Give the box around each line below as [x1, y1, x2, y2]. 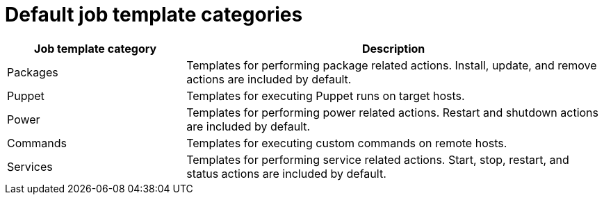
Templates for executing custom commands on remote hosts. [186, 135, 507, 150]
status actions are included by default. [186, 166, 386, 181]
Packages [7, 65, 58, 79]
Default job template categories [5, 3, 303, 26]
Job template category [34, 41, 157, 56]
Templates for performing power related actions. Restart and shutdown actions [186, 105, 598, 119]
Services [7, 159, 53, 174]
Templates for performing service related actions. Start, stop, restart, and [186, 152, 569, 167]
